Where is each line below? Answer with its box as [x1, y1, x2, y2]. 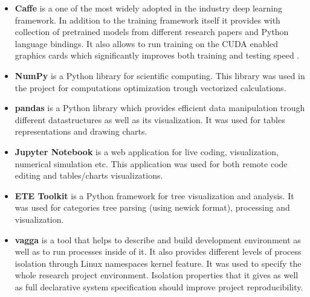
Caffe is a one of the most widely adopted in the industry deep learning [15, 2, 282, 14]
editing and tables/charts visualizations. [15, 169, 163, 182]
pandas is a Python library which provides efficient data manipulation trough [15, 101, 305, 114]
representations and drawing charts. [15, 125, 147, 138]
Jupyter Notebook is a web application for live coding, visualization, [15, 145, 279, 158]
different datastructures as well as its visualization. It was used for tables [15, 113, 285, 126]
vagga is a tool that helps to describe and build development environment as [15, 233, 301, 246]
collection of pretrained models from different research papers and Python [15, 25, 289, 38]
